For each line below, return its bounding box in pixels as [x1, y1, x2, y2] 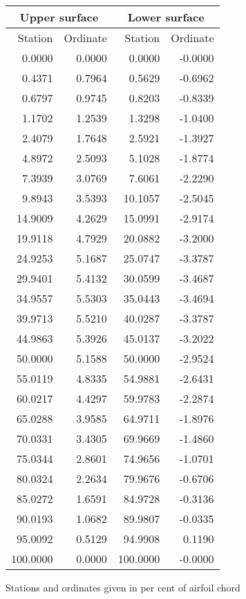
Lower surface [127, 9, 205, 25]
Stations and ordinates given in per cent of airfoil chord [6, 580, 240, 594]
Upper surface [19, 9, 99, 25]
